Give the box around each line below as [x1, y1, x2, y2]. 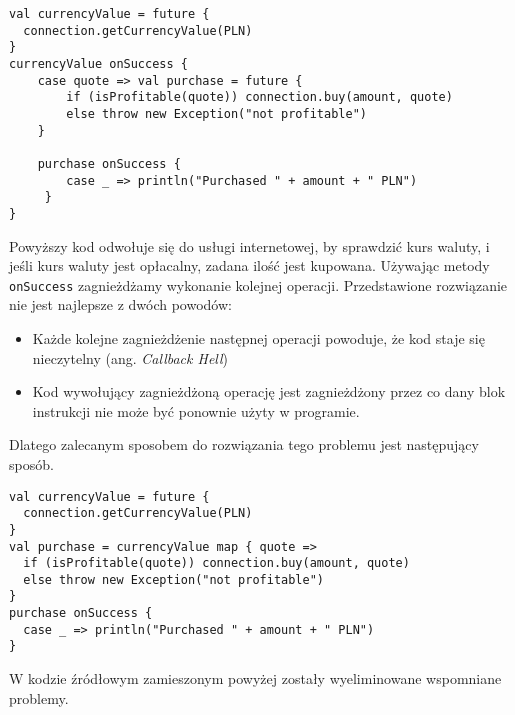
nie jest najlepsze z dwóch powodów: [9, 294, 232, 315]
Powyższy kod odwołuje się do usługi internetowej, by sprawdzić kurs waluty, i [9, 235, 490, 256]
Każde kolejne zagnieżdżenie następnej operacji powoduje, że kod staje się [32, 327, 485, 348]
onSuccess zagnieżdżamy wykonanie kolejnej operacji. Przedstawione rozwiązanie [9, 274, 508, 295]
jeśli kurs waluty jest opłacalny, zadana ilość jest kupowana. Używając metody [9, 255, 490, 276]
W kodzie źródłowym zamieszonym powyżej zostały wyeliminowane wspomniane [9, 668, 502, 689]
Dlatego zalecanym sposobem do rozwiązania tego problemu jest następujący [9, 434, 479, 455]
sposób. [9, 453, 54, 474]
